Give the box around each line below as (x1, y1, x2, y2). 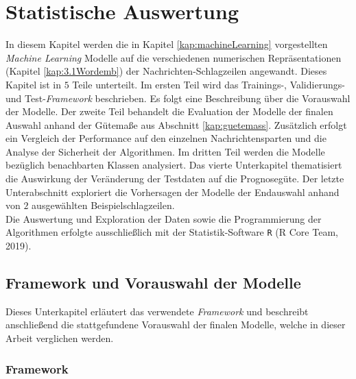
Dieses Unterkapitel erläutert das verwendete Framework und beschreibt (5, 304, 309, 318)
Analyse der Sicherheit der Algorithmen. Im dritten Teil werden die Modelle (5, 144, 325, 158)
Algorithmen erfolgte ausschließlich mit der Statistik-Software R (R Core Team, (5, 225, 338, 239)
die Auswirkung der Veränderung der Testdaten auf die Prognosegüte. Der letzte (5, 171, 344, 186)
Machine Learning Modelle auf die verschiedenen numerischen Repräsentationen (5, 50, 342, 64)
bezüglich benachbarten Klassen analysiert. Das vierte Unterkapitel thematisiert (5, 158, 342, 172)
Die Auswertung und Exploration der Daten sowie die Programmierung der (5, 211, 322, 225)
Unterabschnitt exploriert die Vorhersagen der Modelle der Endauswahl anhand (5, 184, 340, 199)
